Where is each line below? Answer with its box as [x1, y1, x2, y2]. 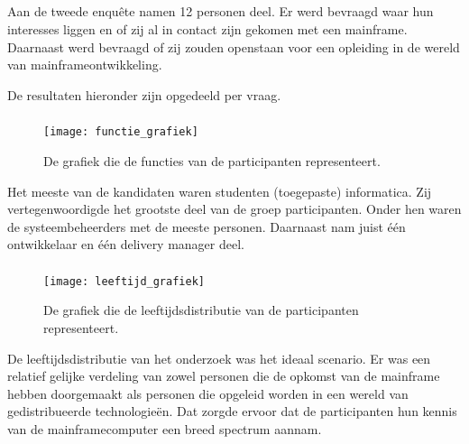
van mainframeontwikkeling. [7, 55, 162, 74]
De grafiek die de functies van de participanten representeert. [43, 151, 381, 170]
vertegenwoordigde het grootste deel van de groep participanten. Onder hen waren [7, 199, 462, 218]
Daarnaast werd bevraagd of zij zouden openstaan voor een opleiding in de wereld [7, 37, 460, 56]
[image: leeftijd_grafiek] [43, 274, 205, 288]
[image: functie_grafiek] [43, 125, 198, 139]
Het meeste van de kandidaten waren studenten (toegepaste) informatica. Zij [7, 181, 432, 200]
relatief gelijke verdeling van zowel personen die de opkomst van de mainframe [7, 366, 440, 385]
